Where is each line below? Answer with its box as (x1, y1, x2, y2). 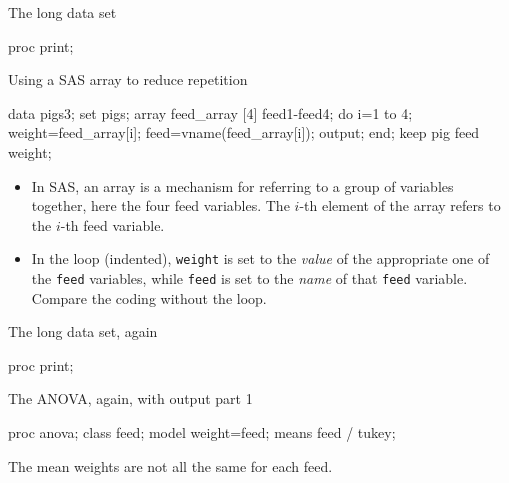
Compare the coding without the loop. (31, 287, 267, 308)
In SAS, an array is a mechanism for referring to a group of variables (31, 175, 454, 196)
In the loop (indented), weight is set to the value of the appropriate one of (31, 248, 490, 269)
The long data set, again (8, 321, 158, 342)
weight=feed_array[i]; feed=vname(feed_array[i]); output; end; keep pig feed (8, 122, 480, 143)
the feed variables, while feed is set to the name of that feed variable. (31, 268, 468, 288)
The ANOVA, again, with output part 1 (8, 388, 253, 409)
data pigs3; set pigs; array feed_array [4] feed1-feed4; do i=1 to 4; (8, 102, 413, 123)
